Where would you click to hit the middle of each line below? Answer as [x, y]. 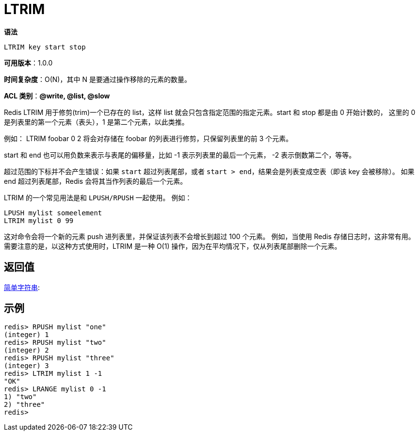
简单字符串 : [22, 287]
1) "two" [20, 397]
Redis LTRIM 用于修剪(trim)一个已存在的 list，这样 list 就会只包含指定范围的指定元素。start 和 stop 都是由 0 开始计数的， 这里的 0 [210, 112]
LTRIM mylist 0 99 [39, 220]
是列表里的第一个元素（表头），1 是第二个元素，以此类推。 [96, 122]
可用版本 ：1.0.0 [28, 63]
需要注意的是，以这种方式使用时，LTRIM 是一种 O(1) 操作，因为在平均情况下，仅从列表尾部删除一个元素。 [173, 246]
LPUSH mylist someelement [53, 213]
